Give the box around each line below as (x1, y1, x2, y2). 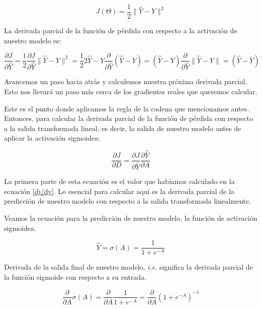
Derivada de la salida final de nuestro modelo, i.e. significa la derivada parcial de (4, 262, 253, 272)
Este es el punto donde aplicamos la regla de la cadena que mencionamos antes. (4, 103, 249, 113)
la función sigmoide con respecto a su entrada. (4, 271, 147, 282)
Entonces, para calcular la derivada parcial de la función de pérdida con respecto (4, 113, 253, 123)
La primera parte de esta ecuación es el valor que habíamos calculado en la (4, 176, 235, 187)
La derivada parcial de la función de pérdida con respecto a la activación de (4, 25, 237, 36)
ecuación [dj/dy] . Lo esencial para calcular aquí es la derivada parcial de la (4, 186, 234, 196)
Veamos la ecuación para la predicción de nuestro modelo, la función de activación (4, 213, 257, 223)
